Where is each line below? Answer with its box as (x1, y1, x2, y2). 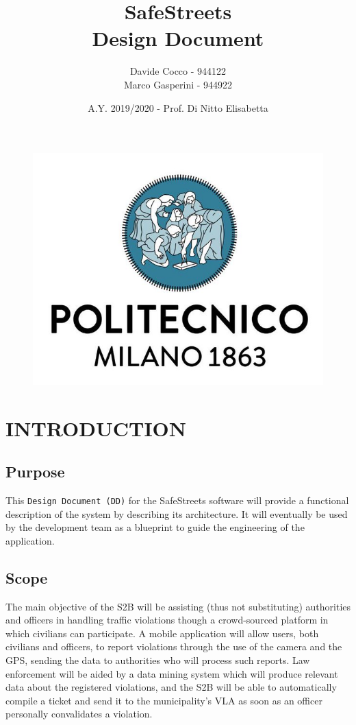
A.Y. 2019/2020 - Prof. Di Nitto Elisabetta (88, 100, 268, 115)
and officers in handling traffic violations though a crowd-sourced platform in (5, 613, 329, 627)
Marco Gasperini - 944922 (123, 77, 233, 91)
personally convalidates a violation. (5, 706, 153, 721)
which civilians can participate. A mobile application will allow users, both (5, 626, 319, 640)
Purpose (5, 461, 65, 482)
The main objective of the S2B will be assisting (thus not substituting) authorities (5, 599, 351, 613)
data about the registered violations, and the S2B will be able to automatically (5, 680, 337, 694)
